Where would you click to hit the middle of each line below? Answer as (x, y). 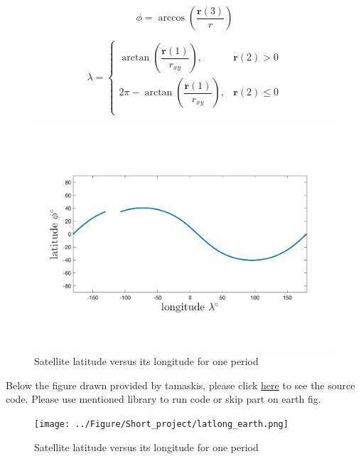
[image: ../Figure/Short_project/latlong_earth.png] (161, 424)
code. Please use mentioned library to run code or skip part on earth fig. (163, 399)
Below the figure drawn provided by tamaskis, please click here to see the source (180, 385)
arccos (171, 18)
